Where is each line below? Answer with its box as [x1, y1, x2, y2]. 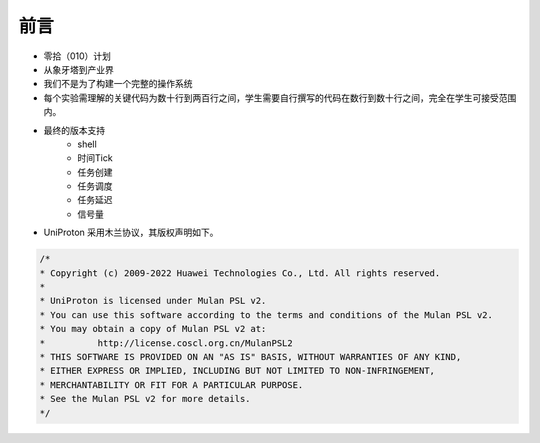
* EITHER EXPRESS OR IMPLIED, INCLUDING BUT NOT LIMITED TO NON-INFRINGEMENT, [39, 365, 435, 377]
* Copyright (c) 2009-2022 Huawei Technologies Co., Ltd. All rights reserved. [39, 267, 441, 279]
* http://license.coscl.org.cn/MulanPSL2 [39, 337, 294, 349]
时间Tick [77, 152, 114, 164]
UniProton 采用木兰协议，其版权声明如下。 [43, 226, 219, 239]
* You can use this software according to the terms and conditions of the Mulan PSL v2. [39, 309, 494, 320]
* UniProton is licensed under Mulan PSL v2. [39, 295, 267, 307]
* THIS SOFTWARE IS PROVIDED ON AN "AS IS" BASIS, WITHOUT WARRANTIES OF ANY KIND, [39, 351, 462, 362]
